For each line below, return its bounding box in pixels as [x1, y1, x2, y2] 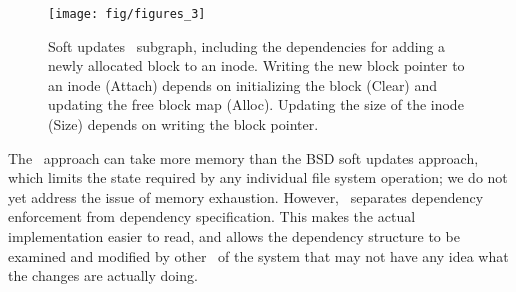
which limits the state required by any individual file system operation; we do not [8, 167, 508, 188]
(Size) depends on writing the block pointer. [48, 114, 319, 135]
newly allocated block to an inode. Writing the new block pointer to [48, 55, 465, 76]
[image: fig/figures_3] [48, 7, 206, 21]
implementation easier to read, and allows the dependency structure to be [8, 226, 460, 246]
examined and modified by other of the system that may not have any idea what [8, 245, 509, 266]
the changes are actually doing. [8, 265, 198, 286]
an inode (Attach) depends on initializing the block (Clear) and [48, 74, 438, 95]
